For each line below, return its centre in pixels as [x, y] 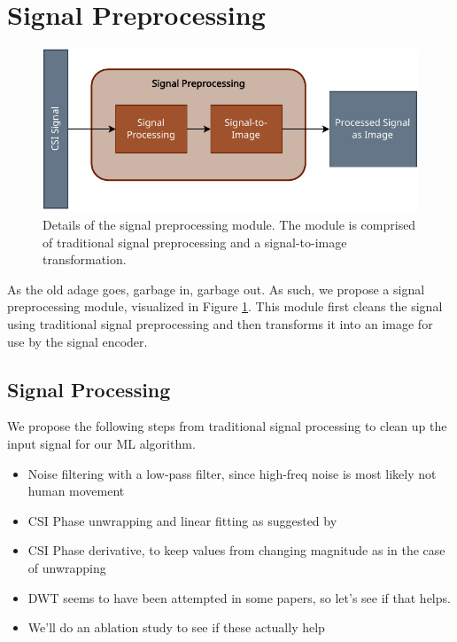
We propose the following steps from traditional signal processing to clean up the [227, 426]
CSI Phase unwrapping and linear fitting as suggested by [182, 520]
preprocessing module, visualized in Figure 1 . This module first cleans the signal [225, 306]
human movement [76, 491]
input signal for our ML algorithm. [101, 443]
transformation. [85, 259]
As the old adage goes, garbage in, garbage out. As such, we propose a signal [216, 289]
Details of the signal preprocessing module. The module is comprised [229, 224]
